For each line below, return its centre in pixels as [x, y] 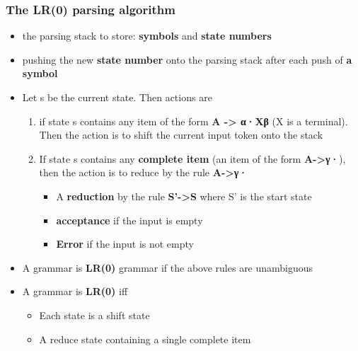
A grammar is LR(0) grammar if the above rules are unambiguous [168, 267]
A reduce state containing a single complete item [145, 339]
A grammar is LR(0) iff [75, 291]
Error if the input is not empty [125, 244]
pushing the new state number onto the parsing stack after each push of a [187, 59]
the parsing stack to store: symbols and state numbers [147, 36]
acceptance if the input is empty [129, 220]
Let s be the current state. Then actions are [117, 97]
